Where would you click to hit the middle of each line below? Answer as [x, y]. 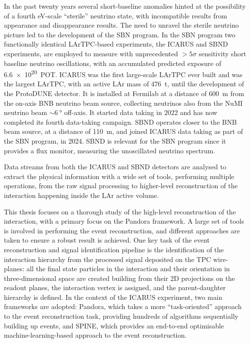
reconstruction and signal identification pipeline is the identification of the [114, 249]
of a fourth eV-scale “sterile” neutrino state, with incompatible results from [116, 15]
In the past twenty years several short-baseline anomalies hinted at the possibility [125, 6]
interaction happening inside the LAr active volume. [81, 195]
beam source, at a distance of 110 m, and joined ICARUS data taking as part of [124, 131]
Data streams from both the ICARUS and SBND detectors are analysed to [115, 167]
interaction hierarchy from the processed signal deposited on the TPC [108, 259]
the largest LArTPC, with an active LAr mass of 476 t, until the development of [124, 84]
